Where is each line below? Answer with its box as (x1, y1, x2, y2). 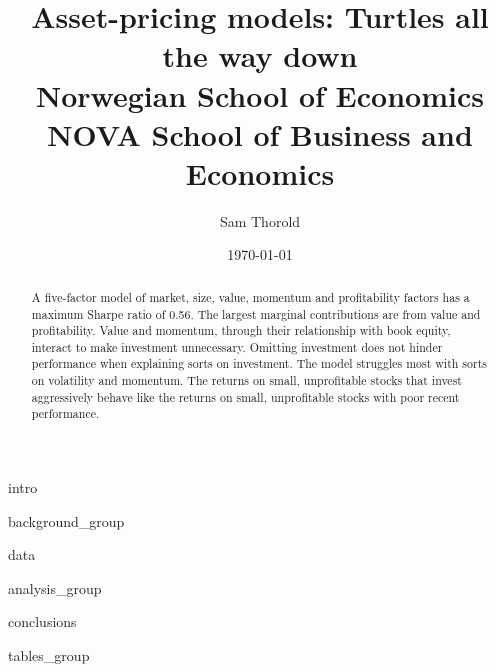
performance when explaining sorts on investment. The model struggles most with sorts (31, 355, 487, 372)
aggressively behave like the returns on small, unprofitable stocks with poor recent (31, 388, 460, 405)
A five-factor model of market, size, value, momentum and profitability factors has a (31, 288, 470, 305)
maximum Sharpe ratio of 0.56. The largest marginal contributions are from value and (31, 305, 481, 322)
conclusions (8, 611, 77, 632)
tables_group (8, 645, 90, 666)
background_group (8, 510, 125, 531)
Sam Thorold (219, 210, 301, 231)
